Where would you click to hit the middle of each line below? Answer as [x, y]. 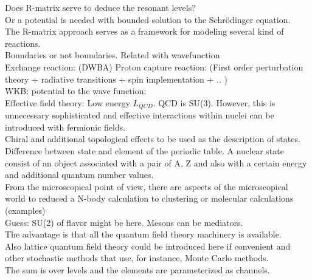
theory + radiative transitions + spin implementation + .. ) [116, 79]
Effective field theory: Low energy [68, 102]
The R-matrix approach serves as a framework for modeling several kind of [144, 31]
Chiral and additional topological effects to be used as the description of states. [153, 139]
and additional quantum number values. [79, 175]
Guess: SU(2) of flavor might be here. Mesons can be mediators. [124, 222]
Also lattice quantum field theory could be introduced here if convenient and [148, 246]
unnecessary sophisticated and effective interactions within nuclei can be [140, 115]
